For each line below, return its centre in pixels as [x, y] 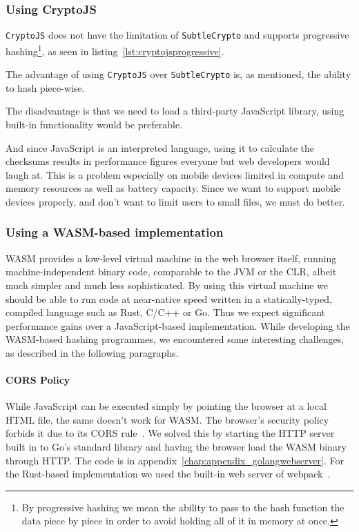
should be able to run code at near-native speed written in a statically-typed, [169, 298]
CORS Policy [38, 380]
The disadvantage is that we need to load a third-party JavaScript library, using [175, 111]
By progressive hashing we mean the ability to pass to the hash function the [183, 507]
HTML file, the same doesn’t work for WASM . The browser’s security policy [167, 419]
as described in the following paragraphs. [92, 352]
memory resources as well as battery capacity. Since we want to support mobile [173, 188]
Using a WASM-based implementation [115, 232]
